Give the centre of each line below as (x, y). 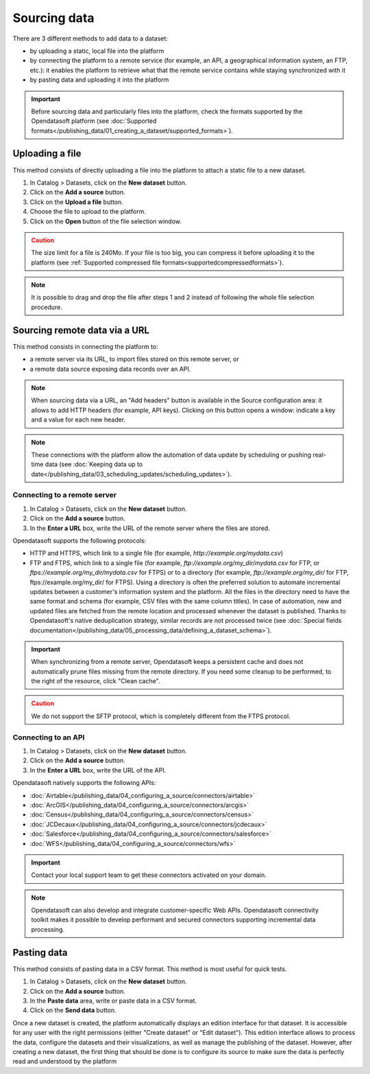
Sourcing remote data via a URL (81, 330)
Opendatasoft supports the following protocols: (79, 540)
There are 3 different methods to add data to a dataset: (90, 38)
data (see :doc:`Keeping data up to (94, 464)
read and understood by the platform (65, 1062)
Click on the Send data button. (73, 1010)
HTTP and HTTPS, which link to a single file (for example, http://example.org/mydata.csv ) (157, 553)
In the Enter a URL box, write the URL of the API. (98, 770)
